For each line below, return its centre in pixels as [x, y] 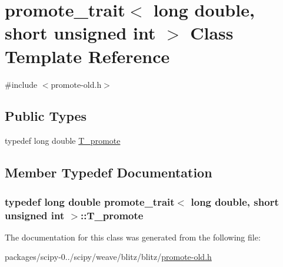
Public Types [46, 116]
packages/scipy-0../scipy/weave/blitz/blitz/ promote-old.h [108, 257]
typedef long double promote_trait [90, 201]
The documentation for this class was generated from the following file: [133, 237]
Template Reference [87, 56]
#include [21, 84]
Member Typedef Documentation [109, 172]
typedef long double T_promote [63, 141]
